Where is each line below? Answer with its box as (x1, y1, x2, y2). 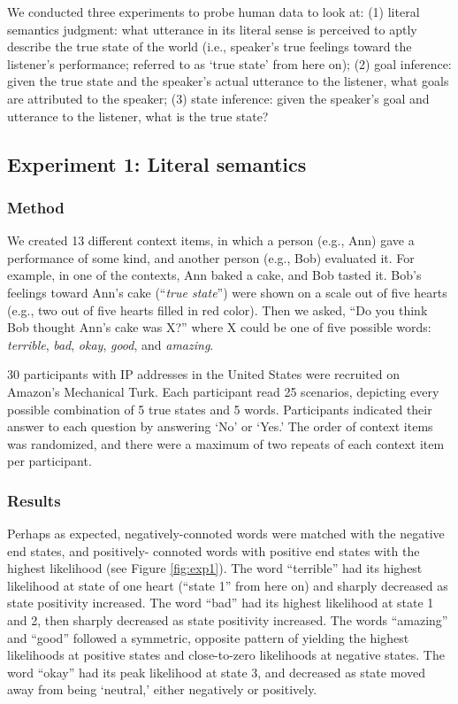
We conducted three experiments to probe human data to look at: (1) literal (7, 3, 420, 20)
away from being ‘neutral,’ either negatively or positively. (7, 680, 317, 699)
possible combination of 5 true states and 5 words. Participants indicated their (7, 399, 432, 418)
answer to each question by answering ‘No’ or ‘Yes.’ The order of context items (7, 417, 433, 436)
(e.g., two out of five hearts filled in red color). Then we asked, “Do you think (7, 300, 428, 319)
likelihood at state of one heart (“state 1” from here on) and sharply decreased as (7, 576, 448, 594)
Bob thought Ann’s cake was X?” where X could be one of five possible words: (7, 318, 431, 337)
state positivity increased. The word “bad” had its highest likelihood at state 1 (7, 593, 434, 612)
